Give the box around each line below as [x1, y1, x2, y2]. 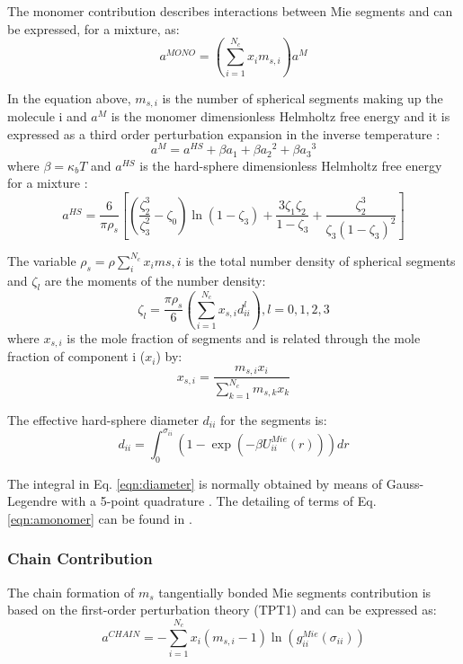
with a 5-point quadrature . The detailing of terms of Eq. [61, 491, 377, 510]
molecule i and [7, 107, 87, 126]
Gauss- [386, 474, 424, 492]
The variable [7, 251, 76, 270]
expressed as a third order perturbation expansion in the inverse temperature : [7, 124, 441, 143]
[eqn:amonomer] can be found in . [7, 509, 192, 527]
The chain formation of [7, 582, 135, 601]
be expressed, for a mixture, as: [7, 19, 180, 38]
